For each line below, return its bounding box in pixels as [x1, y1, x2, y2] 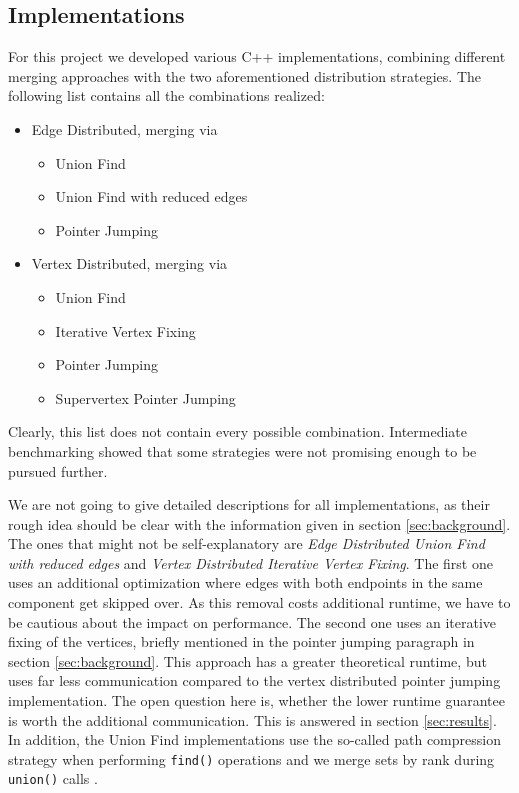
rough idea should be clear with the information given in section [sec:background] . [8, 513, 511, 534]
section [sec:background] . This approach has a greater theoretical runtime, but [8, 650, 487, 671]
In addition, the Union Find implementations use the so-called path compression [8, 729, 501, 750]
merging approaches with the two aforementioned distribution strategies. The [8, 65, 482, 86]
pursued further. [8, 460, 108, 481]
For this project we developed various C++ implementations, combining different [8, 46, 506, 67]
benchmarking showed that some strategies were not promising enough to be [8, 440, 477, 461]
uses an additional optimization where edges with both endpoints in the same [8, 572, 483, 593]
